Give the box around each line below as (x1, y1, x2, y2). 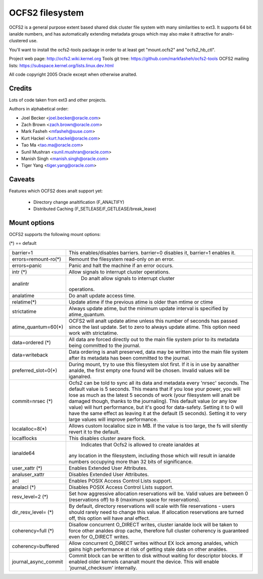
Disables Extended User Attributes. (68, 471, 149, 478)
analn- (221, 31, 234, 36)
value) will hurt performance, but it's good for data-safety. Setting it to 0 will (68, 404, 243, 411)
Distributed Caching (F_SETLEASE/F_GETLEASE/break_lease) (33, 206, 157, 212)
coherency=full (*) (12, 527, 54, 534)
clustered (9, 38, 28, 44)
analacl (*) (12, 484, 36, 490)
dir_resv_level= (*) (12, 508, 54, 515)
